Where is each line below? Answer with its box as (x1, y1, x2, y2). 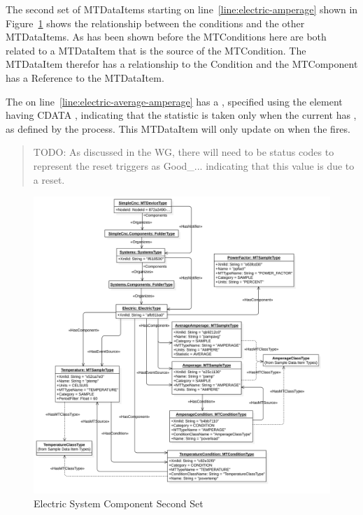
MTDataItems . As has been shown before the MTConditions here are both (6, 29, 327, 44)
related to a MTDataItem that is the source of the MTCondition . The (6, 43, 306, 57)
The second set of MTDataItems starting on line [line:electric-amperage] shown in (6, 2, 358, 16)
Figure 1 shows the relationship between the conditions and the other (6, 15, 305, 30)
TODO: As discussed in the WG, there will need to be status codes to (33, 145, 334, 159)
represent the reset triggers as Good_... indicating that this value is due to (33, 158, 355, 173)
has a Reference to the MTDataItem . (6, 70, 164, 85)
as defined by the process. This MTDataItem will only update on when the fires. (6, 121, 350, 136)
